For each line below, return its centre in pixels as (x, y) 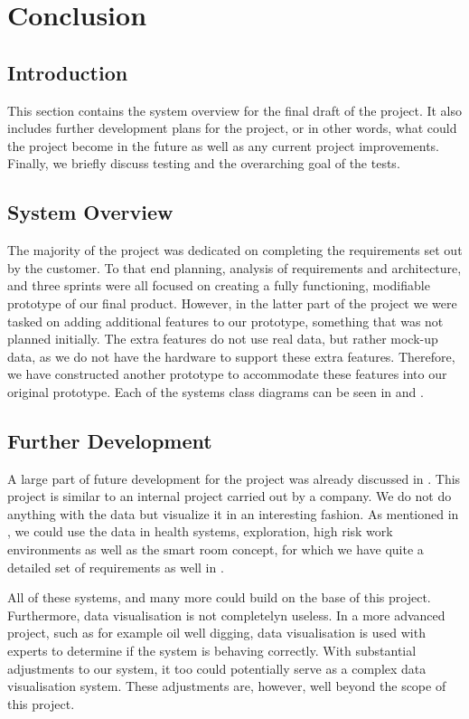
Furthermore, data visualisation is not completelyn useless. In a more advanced (226, 615)
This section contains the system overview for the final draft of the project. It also (235, 110)
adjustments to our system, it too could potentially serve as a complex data (217, 668)
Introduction (68, 72)
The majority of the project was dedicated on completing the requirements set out (235, 250)
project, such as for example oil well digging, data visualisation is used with (216, 633)
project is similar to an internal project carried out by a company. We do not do (230, 496)
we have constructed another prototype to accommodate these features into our (227, 374)
